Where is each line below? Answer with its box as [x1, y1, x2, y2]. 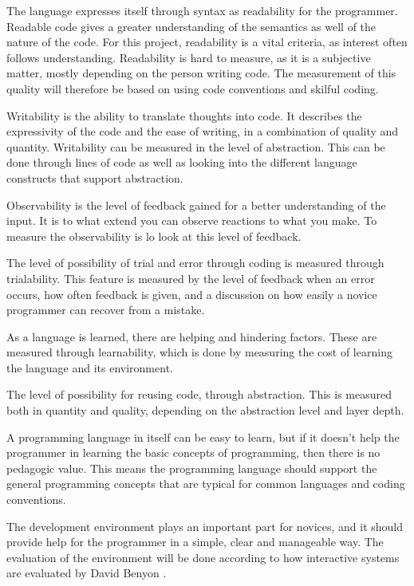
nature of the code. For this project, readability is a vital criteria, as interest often [6, 33, 408, 50]
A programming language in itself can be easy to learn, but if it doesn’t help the [6, 428, 400, 445]
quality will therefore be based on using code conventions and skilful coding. [6, 80, 379, 96]
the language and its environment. [6, 359, 173, 376]
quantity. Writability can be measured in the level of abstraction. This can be [6, 138, 385, 155]
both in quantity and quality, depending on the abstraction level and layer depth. [6, 402, 404, 419]
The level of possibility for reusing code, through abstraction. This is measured [6, 386, 392, 403]
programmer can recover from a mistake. [6, 301, 205, 318]
